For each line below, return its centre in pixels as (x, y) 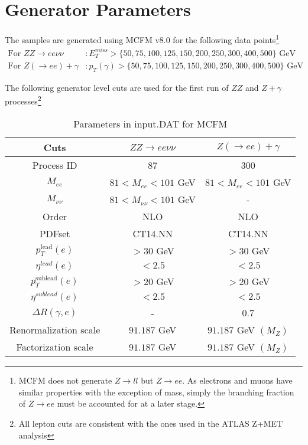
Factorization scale (55, 347)
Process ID (55, 165)
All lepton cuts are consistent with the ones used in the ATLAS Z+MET (151, 423)
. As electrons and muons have (237, 380)
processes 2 (23, 100)
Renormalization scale (55, 330)
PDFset (55, 233)
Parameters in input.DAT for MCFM (150, 123)
